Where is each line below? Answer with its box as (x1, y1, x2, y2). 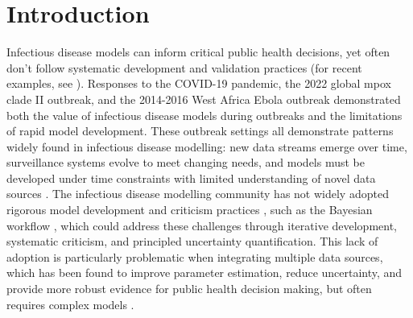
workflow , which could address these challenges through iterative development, (6, 217, 398, 233)
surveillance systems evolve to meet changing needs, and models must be (6, 154, 366, 171)
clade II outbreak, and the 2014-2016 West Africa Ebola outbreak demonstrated (6, 90, 401, 107)
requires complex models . (6, 295, 134, 312)
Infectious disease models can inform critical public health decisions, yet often (6, 43, 390, 60)
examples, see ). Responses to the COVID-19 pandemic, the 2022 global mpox (6, 75, 391, 92)
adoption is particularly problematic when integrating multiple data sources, (6, 248, 383, 265)
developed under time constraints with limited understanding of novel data (6, 169, 376, 186)
